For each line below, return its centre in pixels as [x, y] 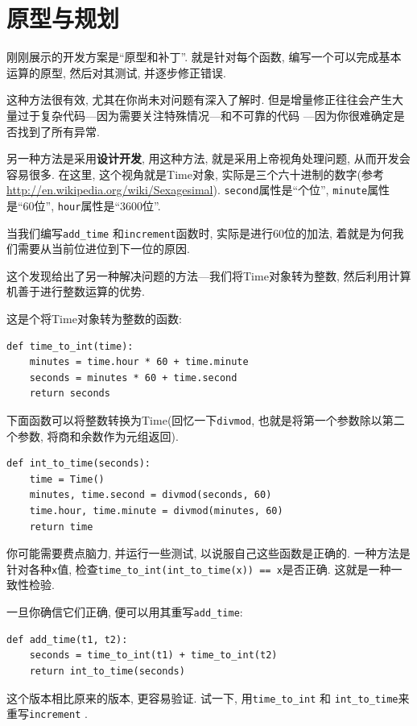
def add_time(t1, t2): [67, 639]
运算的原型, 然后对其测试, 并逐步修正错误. [116, 72]
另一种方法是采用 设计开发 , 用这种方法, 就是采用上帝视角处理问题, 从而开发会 [208, 158]
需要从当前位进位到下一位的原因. [103, 249]
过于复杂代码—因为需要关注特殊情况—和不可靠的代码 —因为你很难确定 [205, 115]
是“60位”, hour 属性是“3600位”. [84, 205]
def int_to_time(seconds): [78, 464]
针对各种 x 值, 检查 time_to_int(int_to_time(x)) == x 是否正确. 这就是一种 [199, 568]
